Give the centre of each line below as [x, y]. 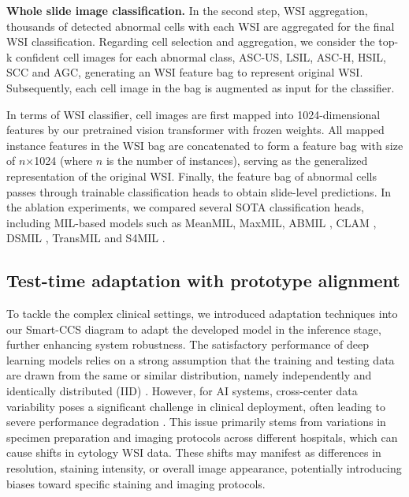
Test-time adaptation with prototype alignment [203, 280]
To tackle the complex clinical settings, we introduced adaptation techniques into [202, 314]
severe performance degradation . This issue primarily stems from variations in [196, 422]
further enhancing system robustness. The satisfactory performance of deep [188, 344]
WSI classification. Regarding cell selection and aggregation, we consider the [191, 41]
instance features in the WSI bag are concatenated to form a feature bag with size [205, 145]
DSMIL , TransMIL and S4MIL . [86, 238]
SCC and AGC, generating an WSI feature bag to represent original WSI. [185, 72]
